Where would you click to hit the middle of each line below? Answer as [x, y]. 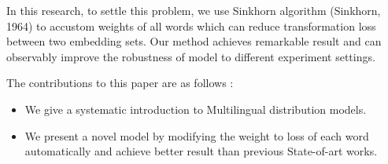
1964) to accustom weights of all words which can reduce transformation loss [191, 26]
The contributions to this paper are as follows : [120, 83]
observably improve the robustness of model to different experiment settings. [191, 56]
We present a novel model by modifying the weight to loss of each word [197, 135]
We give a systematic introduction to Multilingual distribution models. [196, 109]
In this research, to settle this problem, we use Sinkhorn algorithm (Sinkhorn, [194, 10]
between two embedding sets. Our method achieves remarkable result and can [194, 41]
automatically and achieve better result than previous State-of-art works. [201, 151]
